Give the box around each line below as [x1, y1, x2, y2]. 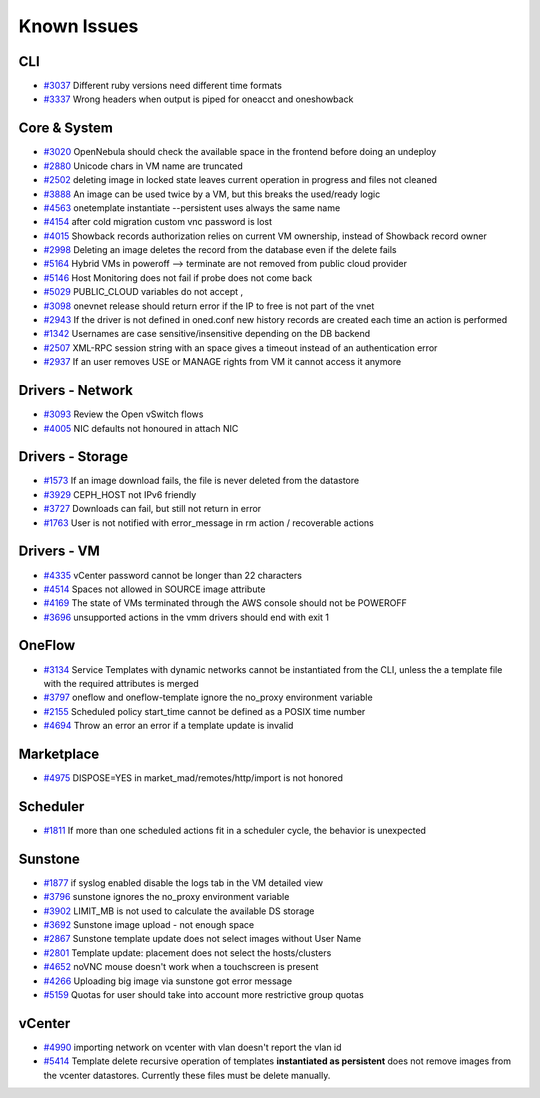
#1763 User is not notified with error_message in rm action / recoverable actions [43, 516, 374, 529]
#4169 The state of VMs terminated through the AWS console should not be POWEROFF [43, 597, 407, 609]
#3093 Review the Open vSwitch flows [43, 408, 204, 420]
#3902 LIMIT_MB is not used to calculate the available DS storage [43, 905, 315, 917]
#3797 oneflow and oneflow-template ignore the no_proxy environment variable [43, 691, 374, 704]
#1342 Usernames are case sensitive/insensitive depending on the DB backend [43, 328, 371, 340]
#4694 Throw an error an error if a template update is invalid [43, 720, 294, 732]
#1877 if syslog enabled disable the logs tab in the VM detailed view [43, 876, 324, 889]
